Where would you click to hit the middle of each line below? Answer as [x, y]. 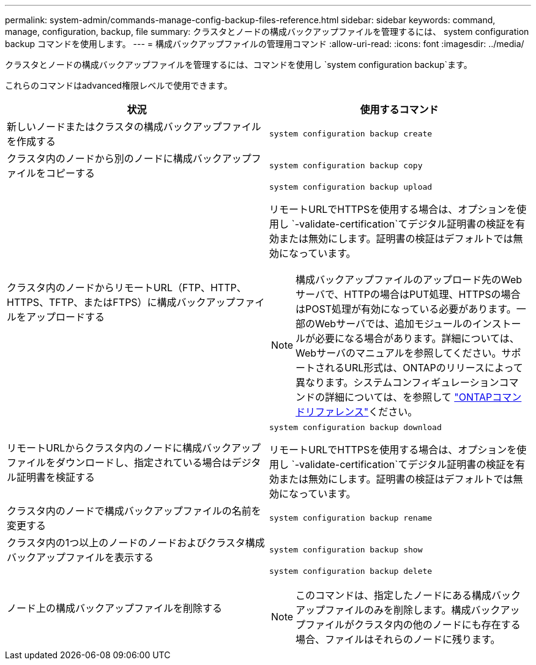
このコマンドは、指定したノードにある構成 [394, 595]
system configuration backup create [351, 133]
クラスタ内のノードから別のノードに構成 [100, 158]
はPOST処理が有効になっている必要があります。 [406, 309]
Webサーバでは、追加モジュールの [394, 324]
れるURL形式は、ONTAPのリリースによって [424, 368]
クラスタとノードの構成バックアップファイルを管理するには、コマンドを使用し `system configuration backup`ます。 [239, 65]
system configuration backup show [346, 549]
